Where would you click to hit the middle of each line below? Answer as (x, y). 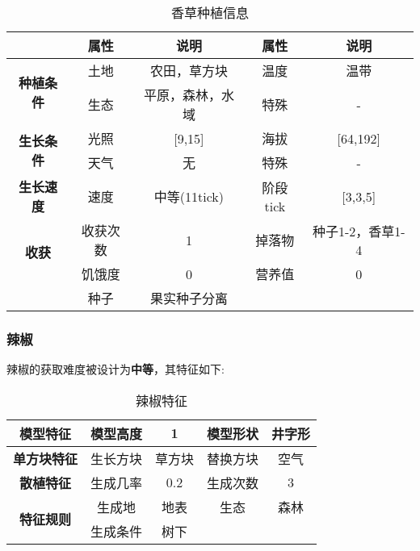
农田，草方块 (189, 71)
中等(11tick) (189, 196)
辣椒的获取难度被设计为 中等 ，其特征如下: (115, 369)
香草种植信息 (210, 13)
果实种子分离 (189, 298)
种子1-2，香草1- (359, 231)
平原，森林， (182, 95)
